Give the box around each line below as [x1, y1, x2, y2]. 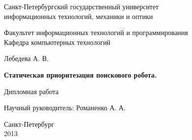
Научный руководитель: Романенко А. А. [4, 102, 126, 113]
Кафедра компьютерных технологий [4, 37, 111, 47]
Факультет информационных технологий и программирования [4, 27, 188, 38]
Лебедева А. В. [4, 53, 49, 63]
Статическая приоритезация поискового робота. [4, 69, 157, 80]
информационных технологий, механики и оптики [4, 11, 153, 21]
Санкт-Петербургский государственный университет [4, 1, 159, 11]
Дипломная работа [4, 86, 59, 96]
